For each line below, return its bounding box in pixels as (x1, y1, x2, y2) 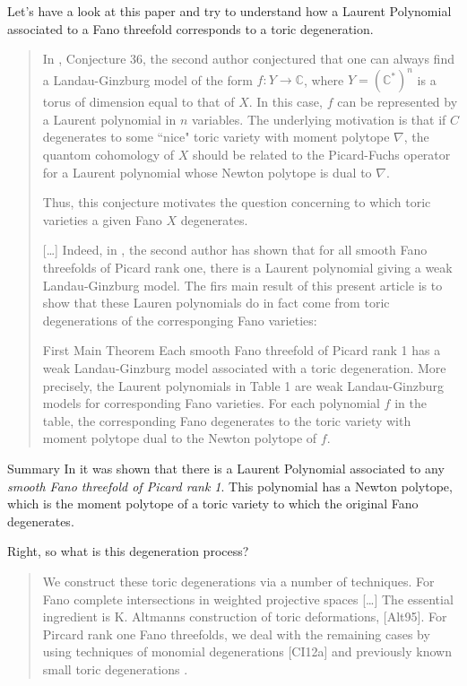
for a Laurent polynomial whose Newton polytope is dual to (42, 162, 372, 181)
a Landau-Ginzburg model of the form (42, 70, 253, 89)
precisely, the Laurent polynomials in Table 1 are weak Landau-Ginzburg (42, 376, 445, 395)
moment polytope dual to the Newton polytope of (42, 429, 317, 447)
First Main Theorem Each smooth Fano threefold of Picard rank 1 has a (42, 341, 441, 360)
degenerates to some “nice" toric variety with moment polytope (42, 127, 390, 146)
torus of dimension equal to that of (42, 92, 235, 111)
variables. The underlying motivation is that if (191, 109, 446, 128)
